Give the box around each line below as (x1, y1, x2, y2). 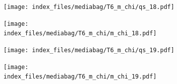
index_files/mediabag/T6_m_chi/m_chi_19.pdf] (3, 73, 157, 81)
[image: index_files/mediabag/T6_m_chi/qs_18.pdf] (3, 3, 175, 10)
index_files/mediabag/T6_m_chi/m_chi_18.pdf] (3, 30, 157, 37)
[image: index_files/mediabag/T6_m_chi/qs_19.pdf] (3, 46, 175, 54)
